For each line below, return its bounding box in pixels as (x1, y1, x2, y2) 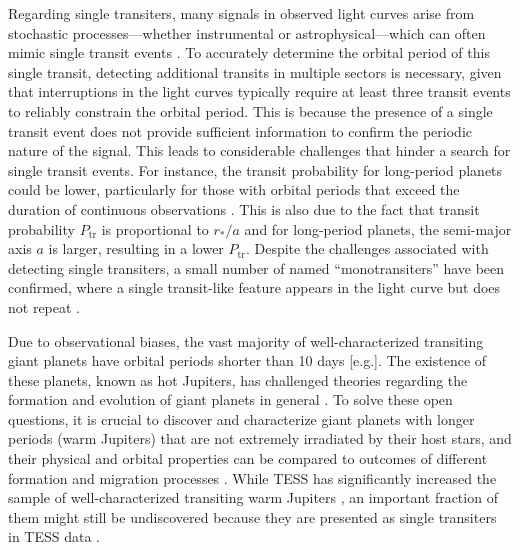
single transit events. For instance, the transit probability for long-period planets (8, 159, 503, 180)
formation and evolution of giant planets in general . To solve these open (8, 389, 453, 410)
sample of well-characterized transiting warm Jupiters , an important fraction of (8, 487, 498, 508)
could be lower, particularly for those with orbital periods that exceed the (8, 179, 460, 200)
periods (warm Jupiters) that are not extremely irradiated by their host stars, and (8, 428, 512, 449)
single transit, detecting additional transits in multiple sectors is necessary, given (8, 61, 502, 82)
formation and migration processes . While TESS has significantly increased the (8, 467, 497, 488)
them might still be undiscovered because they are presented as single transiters (8, 506, 497, 527)
